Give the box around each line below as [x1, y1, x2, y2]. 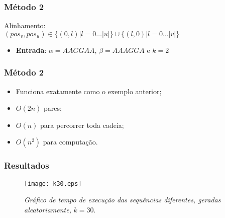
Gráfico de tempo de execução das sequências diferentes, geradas [24, 194, 221, 205]
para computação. [43, 136, 98, 147]
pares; [44, 103, 62, 113]
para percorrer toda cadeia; [40, 119, 124, 130]
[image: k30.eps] [24, 180, 82, 187]
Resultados [4, 159, 49, 172]
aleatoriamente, [24, 204, 71, 214]
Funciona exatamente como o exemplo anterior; [16, 86, 162, 96]
